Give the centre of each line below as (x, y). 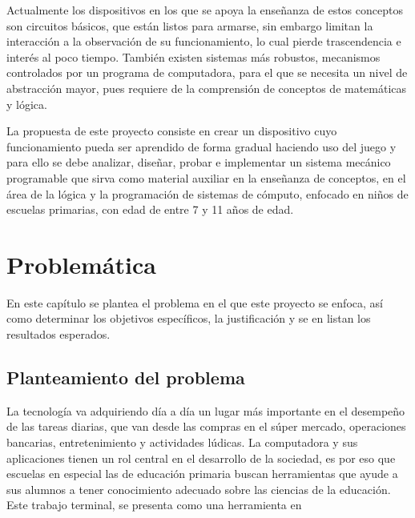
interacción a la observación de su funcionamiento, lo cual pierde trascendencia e (204, 41)
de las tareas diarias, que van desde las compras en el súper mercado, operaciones (206, 426)
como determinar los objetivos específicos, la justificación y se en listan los (189, 318)
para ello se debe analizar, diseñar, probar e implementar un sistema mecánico (199, 162)
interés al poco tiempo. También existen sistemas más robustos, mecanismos (193, 56)
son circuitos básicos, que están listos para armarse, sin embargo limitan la (190, 25)
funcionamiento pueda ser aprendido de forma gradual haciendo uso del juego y (201, 146)
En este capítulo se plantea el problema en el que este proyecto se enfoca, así (195, 302)
